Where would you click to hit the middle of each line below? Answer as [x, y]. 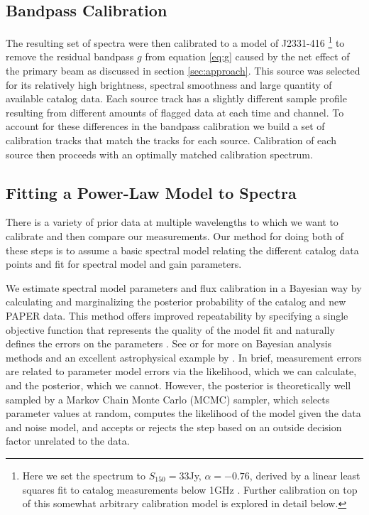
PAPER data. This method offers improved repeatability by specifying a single [177, 315]
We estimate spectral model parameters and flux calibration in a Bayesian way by [184, 287]
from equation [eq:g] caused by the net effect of [247, 56]
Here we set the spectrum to [84, 475]
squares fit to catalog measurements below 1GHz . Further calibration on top [190, 489]
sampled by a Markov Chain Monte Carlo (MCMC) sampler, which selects [168, 399]
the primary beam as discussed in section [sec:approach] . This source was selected [183, 71]
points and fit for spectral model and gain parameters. [124, 264]
